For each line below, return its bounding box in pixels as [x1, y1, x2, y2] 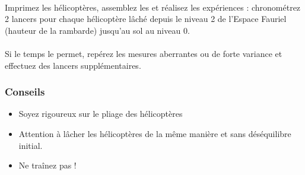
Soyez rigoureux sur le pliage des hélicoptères [18, 107, 183, 120]
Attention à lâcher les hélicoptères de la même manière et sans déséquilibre [18, 127, 291, 139]
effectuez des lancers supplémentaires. [5, 59, 141, 71]
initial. [18, 139, 43, 151]
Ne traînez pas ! [18, 159, 77, 171]
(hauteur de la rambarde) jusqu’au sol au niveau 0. [5, 24, 190, 36]
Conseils [5, 84, 45, 99]
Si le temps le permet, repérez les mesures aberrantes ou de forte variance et [5, 47, 282, 59]
